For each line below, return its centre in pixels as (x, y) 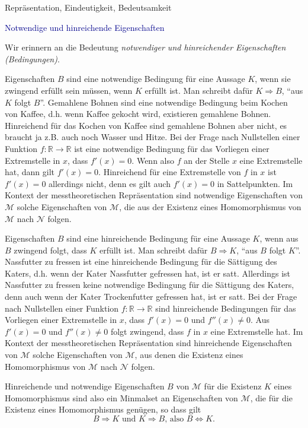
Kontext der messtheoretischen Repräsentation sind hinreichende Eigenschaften (148, 343)
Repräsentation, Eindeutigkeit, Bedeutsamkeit (88, 7)
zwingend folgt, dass (50, 250)
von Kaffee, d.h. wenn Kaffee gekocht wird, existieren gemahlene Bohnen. (138, 114)
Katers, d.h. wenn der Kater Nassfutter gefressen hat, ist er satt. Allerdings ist (148, 273)
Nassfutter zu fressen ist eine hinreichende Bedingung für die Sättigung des (141, 261)
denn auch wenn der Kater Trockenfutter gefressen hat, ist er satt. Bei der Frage (151, 297)
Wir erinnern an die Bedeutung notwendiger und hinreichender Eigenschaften (145, 47)
